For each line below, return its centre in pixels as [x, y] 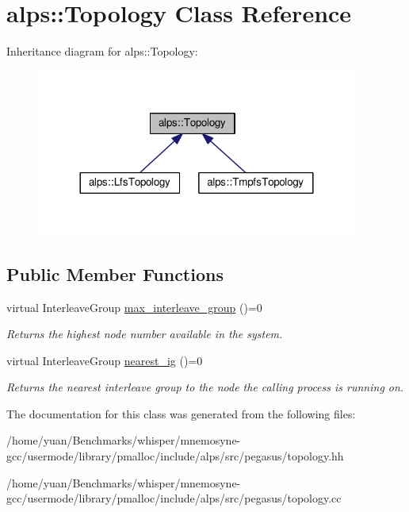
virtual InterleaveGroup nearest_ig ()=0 [105, 360]
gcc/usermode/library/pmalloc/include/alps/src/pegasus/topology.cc [174, 498]
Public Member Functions [115, 273]
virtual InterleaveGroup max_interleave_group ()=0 [134, 307]
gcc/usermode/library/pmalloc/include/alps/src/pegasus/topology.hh [175, 456]
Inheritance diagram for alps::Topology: [102, 51]
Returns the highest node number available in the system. [145, 334]
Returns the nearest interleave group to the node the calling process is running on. [205, 387]
